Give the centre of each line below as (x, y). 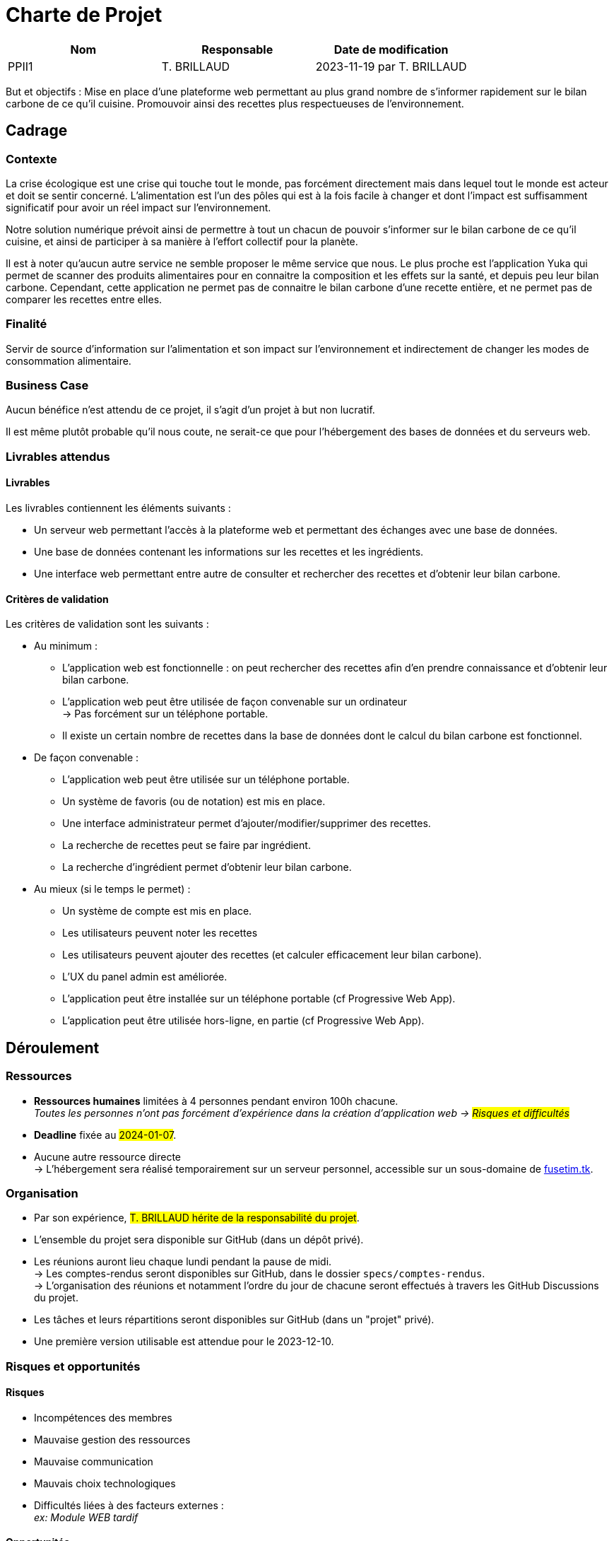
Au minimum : (66, 646)
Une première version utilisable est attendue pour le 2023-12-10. (184, 1342)
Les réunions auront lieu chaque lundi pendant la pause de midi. (183, 1262)
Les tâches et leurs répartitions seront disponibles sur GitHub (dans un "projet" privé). (234, 1320)
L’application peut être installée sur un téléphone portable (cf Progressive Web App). (259, 999)
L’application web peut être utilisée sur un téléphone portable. (206, 780)
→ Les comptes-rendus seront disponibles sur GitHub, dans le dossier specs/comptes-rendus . (260, 1274)
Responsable (237, 49)
